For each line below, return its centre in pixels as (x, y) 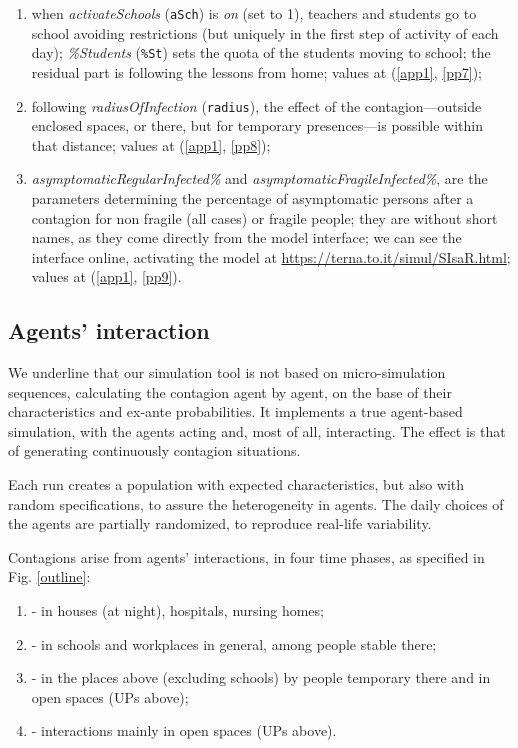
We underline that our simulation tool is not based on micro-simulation (227, 372)
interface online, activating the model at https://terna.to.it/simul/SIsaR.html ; (271, 256)
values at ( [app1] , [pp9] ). (106, 276)
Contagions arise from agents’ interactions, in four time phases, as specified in (246, 556)
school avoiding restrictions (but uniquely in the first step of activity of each (265, 32)
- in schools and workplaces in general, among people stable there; (234, 643)
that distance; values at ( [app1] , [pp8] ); (151, 144)
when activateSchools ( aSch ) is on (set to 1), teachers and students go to (254, 13)
